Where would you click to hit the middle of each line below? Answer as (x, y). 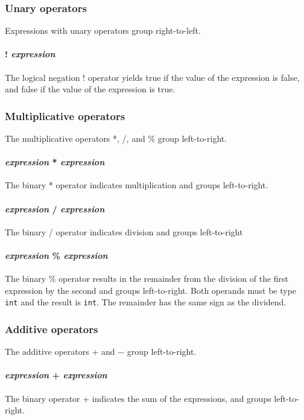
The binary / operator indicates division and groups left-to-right (124, 231)
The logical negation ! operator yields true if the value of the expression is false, (152, 77)
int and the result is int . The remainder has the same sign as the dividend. (146, 302)
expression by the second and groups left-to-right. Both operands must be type (151, 290)
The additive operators (47, 352)
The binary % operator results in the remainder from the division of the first (147, 278)
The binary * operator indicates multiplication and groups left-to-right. (137, 185)
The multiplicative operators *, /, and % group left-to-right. (116, 138)
